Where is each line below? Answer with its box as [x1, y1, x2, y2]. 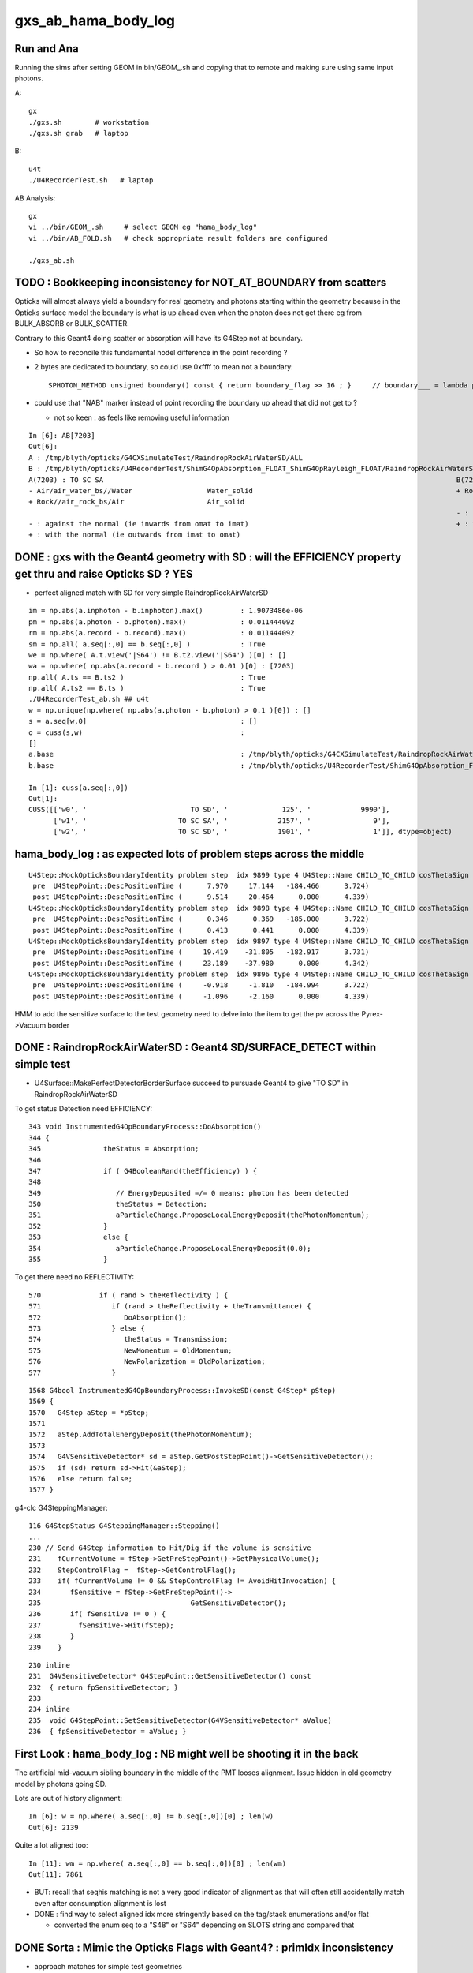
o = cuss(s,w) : [28, 728, 245, 737]
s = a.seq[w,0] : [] [28, 717, 258, 726]
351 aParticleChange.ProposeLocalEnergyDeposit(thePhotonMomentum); [28, 1211, 370, 1219]
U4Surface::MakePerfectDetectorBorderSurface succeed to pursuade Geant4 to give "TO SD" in [34, 1078, 348, 1088]
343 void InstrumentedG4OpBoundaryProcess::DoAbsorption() [28, 1122, 262, 1132]
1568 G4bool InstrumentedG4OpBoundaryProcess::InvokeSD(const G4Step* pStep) [28, 1386, 337, 1395]
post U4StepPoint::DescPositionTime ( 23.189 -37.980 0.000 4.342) [32, 959, 370, 968]
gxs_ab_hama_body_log [14, 12, 176, 29]
